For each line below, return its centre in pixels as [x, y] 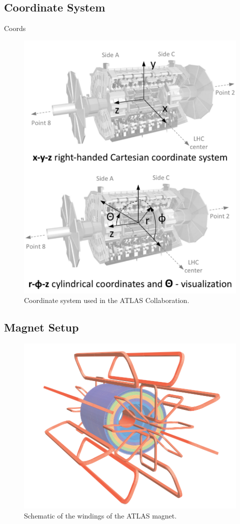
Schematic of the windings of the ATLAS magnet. [100, 515]
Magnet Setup [41, 327]
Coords [15, 28]
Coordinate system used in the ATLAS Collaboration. [107, 300]
